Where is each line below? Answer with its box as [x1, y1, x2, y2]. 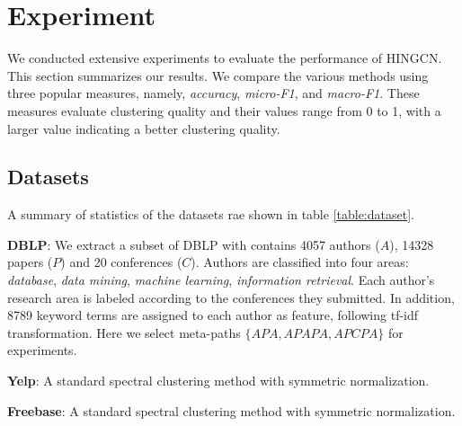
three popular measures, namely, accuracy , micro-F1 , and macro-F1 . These [7, 84, 420, 102]
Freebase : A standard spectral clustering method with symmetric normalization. [7, 401, 456, 420]
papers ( [7, 253, 53, 271]
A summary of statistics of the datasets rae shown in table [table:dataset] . [7, 205, 414, 224]
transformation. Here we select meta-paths [7, 323, 241, 342]
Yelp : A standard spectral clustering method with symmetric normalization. [7, 371, 430, 390]
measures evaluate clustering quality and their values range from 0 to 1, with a [7, 101, 441, 120]
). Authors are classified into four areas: [191, 253, 409, 271]
